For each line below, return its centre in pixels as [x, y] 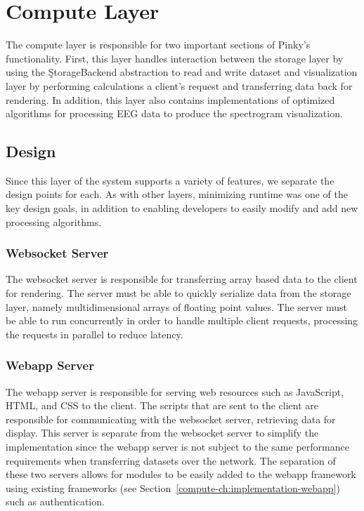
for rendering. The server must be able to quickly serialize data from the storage [178, 293]
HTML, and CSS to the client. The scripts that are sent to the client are [162, 405]
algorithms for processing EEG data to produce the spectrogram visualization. [174, 113]
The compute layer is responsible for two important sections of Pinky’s [158, 45]
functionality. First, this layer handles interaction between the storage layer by [175, 58]
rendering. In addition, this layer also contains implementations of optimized [170, 99]
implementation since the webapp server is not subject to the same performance [177, 447]
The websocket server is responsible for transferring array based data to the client [182, 279]
